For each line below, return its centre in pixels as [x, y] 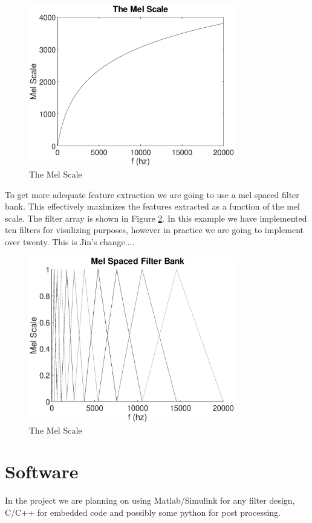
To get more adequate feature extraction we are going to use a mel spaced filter [152, 194]
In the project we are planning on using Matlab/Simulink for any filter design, [150, 500]
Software [42, 471]
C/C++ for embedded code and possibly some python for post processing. [143, 512]
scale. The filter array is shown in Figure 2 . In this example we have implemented [156, 218]
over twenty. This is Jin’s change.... [70, 241]
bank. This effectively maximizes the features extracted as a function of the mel [152, 206]
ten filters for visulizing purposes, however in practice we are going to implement [154, 230]
